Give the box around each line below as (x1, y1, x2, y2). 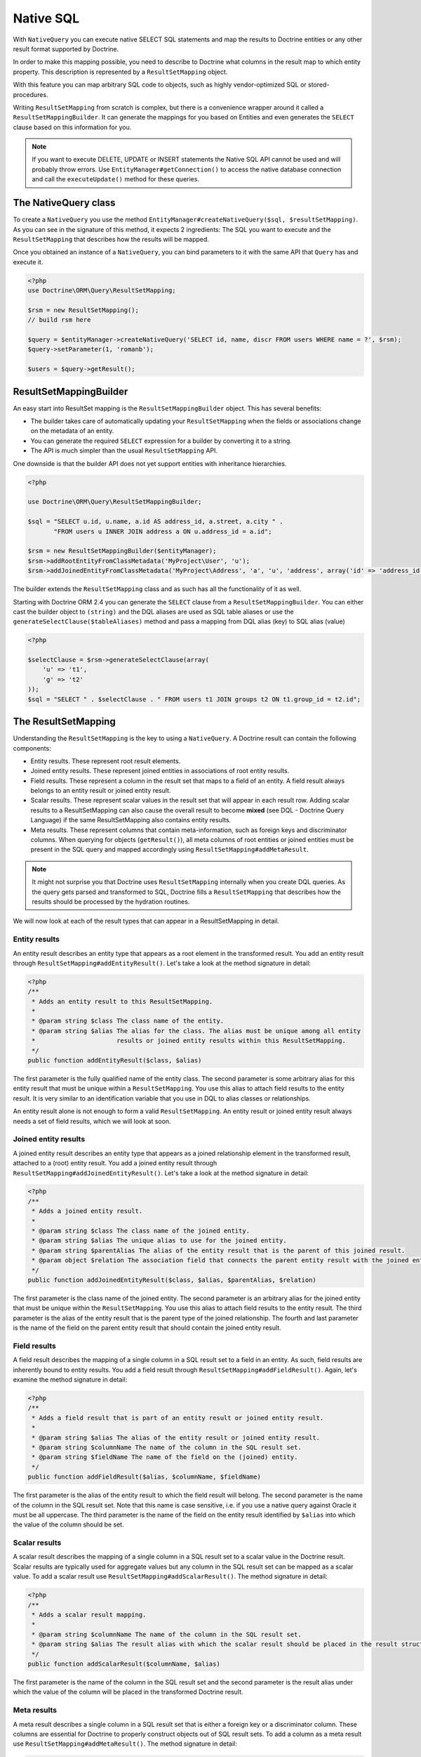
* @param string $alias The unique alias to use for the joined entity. (32, 1237, 287, 1245)
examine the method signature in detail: (13, 1375, 128, 1384)
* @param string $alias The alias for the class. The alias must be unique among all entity (32, 1027, 361, 1035)
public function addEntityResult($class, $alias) (27, 1056, 202, 1065)
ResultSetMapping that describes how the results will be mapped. (13, 235, 210, 243)
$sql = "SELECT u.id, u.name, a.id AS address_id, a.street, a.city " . (27, 517, 283, 526)
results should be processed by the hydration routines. (32, 897, 190, 906)
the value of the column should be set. (13, 1520, 124, 1529)
